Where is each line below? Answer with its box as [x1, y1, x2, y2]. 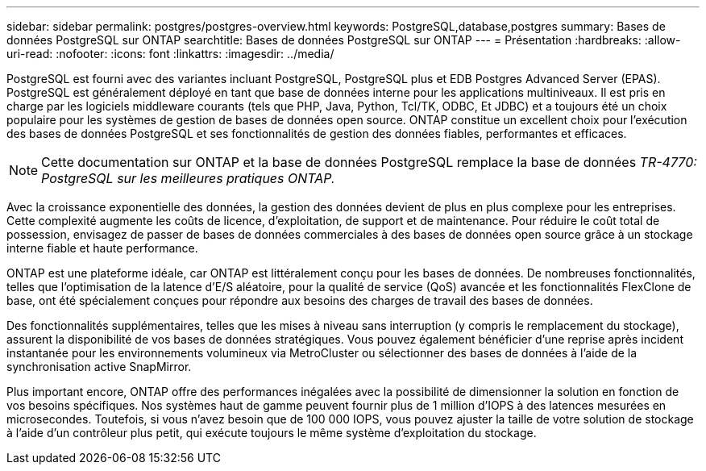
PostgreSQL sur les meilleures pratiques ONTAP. [41, 170, 335, 186]
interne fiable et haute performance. [6, 241, 198, 255]
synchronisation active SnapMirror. [6, 360, 192, 373]
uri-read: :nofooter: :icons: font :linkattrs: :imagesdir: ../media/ [6, 47, 334, 60]
